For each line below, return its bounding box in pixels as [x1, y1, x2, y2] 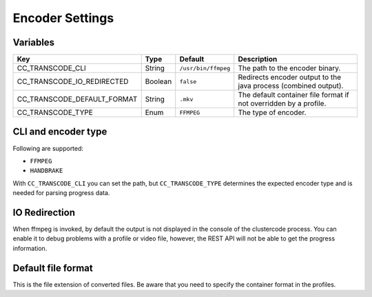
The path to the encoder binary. [238, 63, 341, 73]
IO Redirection [12, 207, 76, 218]
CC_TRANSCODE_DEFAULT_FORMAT [17, 94, 138, 104]
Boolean [145, 76, 172, 86]
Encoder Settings [12, 10, 114, 25]
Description [238, 54, 278, 64]
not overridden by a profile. [238, 99, 327, 108]
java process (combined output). [238, 81, 344, 91]
